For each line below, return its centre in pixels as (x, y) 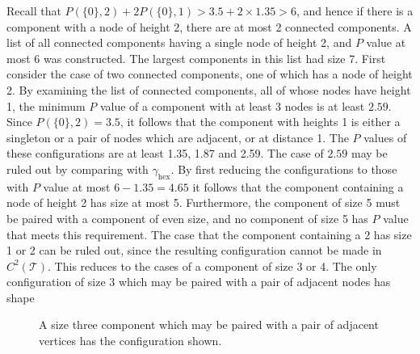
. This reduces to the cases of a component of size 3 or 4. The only (212, 265)
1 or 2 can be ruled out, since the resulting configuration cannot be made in (194, 250)
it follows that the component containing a (298, 186)
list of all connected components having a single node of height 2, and (179, 42)
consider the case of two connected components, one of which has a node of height (210, 74)
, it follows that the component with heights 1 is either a (260, 122)
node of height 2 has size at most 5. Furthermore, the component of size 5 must (204, 202)
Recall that (34, 11)
